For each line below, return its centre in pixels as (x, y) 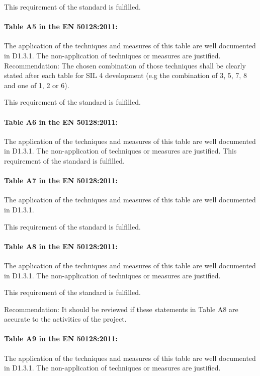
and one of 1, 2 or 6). (37, 85)
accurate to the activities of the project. (65, 319)
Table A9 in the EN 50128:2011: (61, 339)
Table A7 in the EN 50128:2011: (61, 180)
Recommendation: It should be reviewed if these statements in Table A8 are (121, 309)
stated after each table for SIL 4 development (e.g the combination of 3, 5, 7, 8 (125, 75)
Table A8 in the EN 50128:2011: (61, 246)
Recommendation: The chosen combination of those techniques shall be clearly (125, 65)
